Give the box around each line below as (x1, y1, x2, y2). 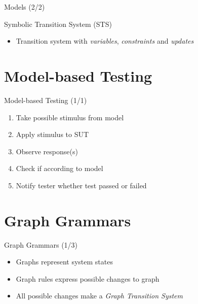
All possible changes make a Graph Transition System (16, 290, 183, 301)
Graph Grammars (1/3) (4, 239, 78, 250)
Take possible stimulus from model (16, 112, 124, 122)
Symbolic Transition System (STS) (4, 18, 112, 29)
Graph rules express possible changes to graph (16, 273, 160, 284)
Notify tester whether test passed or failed (16, 180, 147, 190)
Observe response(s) (16, 146, 78, 156)
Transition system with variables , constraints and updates (16, 36, 194, 46)
